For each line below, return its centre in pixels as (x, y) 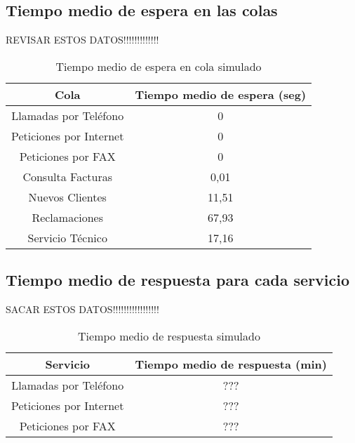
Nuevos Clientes (67, 197)
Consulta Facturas (67, 176)
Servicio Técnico (67, 237)
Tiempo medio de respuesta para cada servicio (178, 280)
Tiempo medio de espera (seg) (221, 94)
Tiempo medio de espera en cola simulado (159, 66)
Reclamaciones (68, 217)
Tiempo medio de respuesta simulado (169, 336)
